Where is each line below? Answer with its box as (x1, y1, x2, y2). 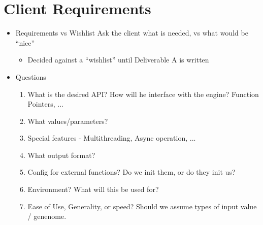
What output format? (27, 149, 95, 160)
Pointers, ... (27, 99, 63, 109)
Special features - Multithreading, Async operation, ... (27, 133, 196, 143)
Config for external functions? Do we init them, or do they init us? (27, 167, 236, 177)
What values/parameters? (27, 115, 108, 126)
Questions (15, 71, 46, 82)
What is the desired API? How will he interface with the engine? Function (27, 88, 259, 99)
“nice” (15, 37, 35, 48)
